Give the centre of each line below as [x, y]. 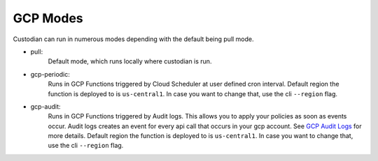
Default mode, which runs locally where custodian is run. [130, 61]
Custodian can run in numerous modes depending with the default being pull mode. [134, 39]
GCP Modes [48, 18]
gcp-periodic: [50, 74]
